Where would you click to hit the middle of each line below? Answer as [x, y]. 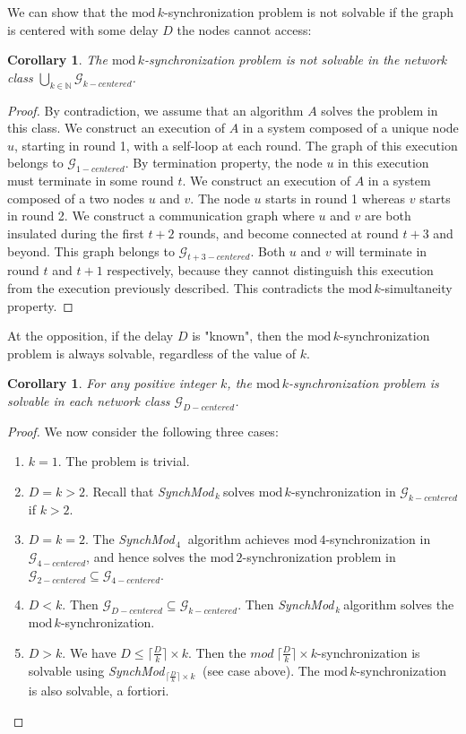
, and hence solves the [147, 556]
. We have [89, 652]
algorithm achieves [238, 539]
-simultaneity [416, 287]
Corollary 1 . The [57, 60]
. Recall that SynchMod [150, 491]
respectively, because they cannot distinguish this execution [270, 270]
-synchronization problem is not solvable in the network [295, 60]
